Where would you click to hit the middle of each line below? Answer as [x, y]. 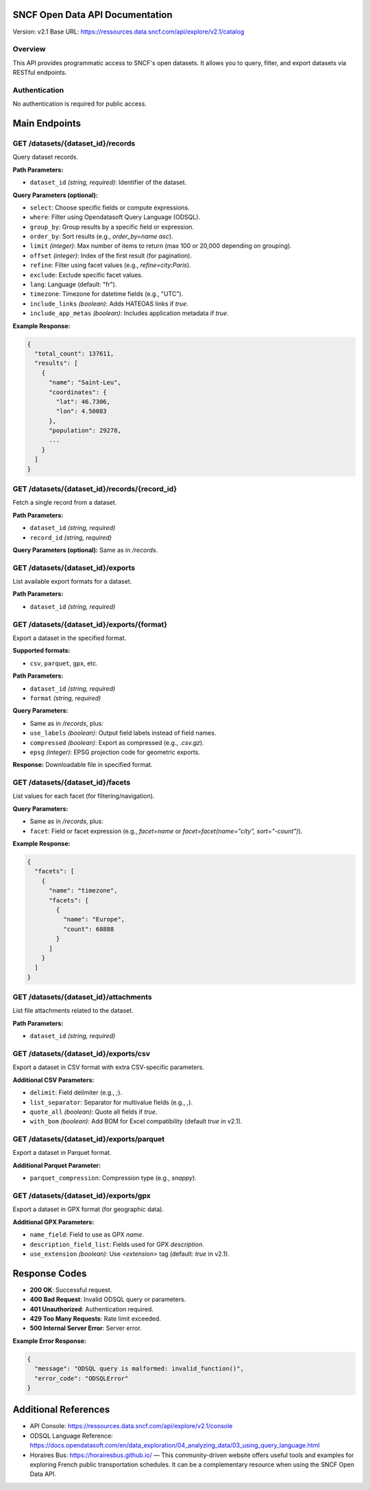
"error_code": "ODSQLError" [82, 1378]
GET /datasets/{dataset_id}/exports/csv [82, 1053]
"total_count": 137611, [74, 353]
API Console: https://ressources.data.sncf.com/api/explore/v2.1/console [131, 1426]
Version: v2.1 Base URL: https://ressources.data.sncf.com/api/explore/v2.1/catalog [128, 32]
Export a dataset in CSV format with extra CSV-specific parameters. [109, 1067]
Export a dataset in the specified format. [70, 638]
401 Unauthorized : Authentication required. [91, 1309]
